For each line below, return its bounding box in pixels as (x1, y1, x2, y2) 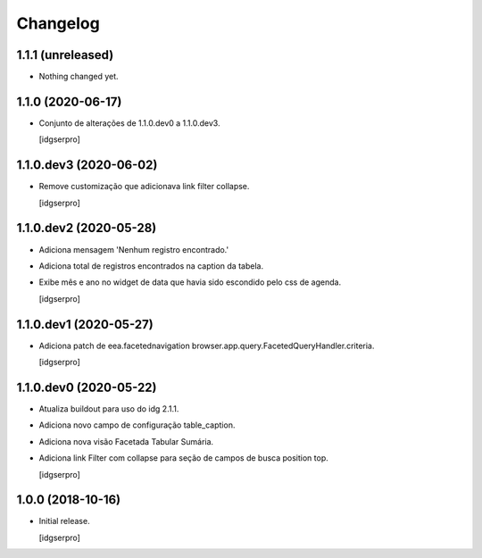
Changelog (16, 13, 100, 33)
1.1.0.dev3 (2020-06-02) (16, 157, 158, 173)
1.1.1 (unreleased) (16, 47, 114, 62)
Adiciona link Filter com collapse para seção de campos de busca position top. (38, 453, 329, 463)
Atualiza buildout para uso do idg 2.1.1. (38, 403, 179, 414)
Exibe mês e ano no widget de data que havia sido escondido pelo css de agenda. (38, 277, 342, 287)
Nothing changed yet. (38, 71, 120, 82)
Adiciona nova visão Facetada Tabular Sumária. (38, 436, 214, 446)
